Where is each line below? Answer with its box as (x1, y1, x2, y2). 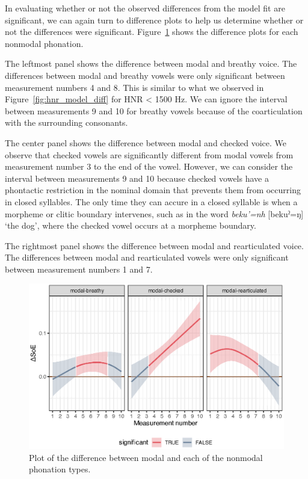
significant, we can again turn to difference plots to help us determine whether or (5, 13, 304, 26)
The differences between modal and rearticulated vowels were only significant (5, 251, 289, 264)
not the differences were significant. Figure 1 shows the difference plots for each (5, 25, 298, 38)
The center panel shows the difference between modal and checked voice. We (5, 136, 286, 149)
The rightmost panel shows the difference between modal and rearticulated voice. (5, 239, 304, 252)
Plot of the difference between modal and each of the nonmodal (29, 451, 263, 463)
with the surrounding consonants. (5, 116, 128, 129)
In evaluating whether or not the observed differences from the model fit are (5, 2, 285, 14)
